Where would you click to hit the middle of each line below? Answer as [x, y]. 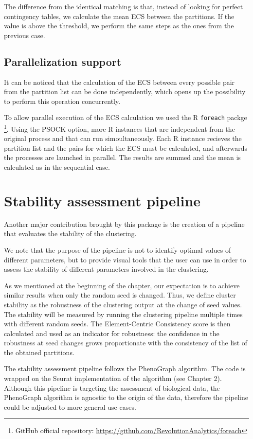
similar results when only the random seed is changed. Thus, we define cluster [120, 295]
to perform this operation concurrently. [62, 101]
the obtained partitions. [39, 352]
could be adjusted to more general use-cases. [70, 407]
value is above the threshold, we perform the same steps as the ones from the [119, 26]
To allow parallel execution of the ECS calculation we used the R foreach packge [126, 117]
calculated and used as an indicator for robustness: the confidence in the [112, 333]
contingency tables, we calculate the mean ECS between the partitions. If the [119, 16]
